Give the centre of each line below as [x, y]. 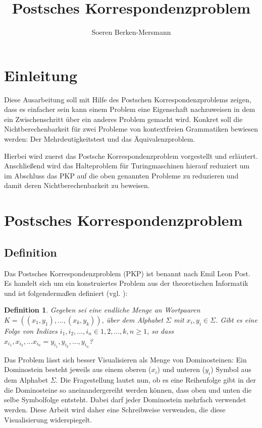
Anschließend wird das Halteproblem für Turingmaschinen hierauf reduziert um [127, 166]
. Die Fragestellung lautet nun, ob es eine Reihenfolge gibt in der [156, 380]
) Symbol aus [231, 369]
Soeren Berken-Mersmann [131, 32]
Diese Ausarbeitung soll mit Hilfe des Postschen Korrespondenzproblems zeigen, [128, 99]
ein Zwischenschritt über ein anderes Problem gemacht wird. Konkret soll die [123, 119]
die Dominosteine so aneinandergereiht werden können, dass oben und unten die [128, 389]
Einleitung [41, 75]
